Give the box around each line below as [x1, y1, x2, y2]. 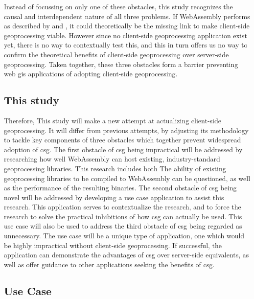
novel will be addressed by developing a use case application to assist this [4, 192, 224, 202]
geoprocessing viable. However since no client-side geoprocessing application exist [4, 30, 247, 40]
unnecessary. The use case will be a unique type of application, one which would [4, 230, 245, 241]
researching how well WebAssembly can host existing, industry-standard [4, 154, 220, 164]
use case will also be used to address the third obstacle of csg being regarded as [4, 221, 242, 231]
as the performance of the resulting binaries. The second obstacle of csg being [4, 183, 237, 193]
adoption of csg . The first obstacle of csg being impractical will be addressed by [4, 144, 243, 154]
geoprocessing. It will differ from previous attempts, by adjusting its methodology [4, 125, 249, 135]
